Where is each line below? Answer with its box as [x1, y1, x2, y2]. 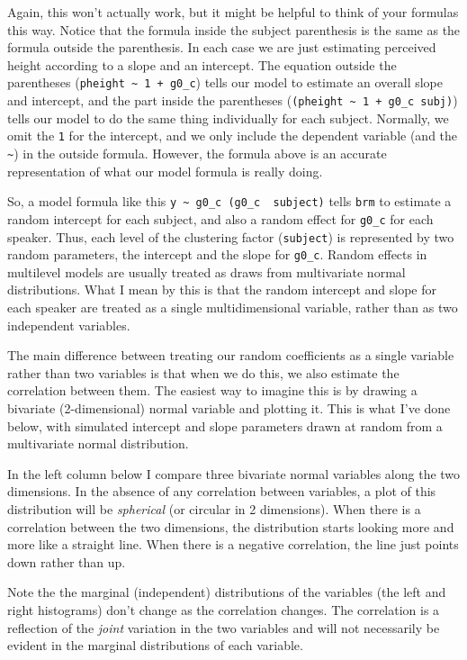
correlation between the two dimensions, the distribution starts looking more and [7, 517, 454, 536]
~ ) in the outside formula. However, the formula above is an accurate [7, 143, 387, 162]
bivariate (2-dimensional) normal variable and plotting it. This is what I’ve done [7, 398, 451, 417]
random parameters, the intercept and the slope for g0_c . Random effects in [7, 245, 427, 264]
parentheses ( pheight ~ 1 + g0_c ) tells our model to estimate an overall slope [7, 73, 443, 92]
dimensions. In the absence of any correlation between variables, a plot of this [7, 482, 436, 501]
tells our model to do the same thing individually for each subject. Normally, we [7, 108, 449, 127]
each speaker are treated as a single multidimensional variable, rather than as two [7, 298, 458, 316]
